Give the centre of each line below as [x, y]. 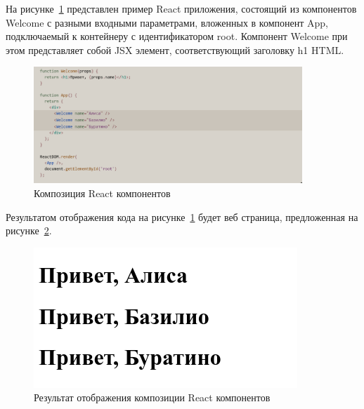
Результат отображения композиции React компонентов [152, 397]
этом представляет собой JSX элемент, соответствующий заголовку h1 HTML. [175, 49]
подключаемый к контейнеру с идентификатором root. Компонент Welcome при [177, 36]
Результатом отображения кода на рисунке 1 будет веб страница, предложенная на [182, 216]
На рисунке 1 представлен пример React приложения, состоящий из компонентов [181, 8]
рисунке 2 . [29, 230]
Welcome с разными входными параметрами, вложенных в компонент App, [167, 22]
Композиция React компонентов [102, 193]
